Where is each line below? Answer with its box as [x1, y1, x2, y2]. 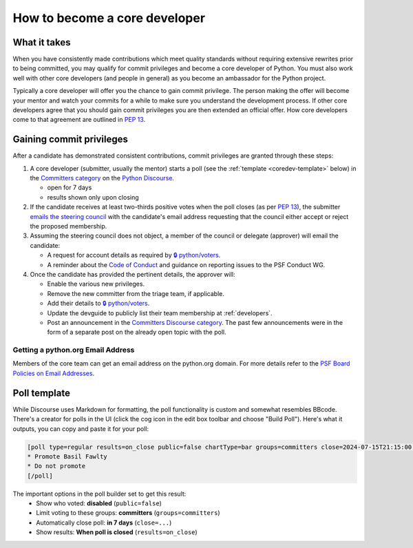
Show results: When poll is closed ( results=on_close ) [36, 528, 198, 536]
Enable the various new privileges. [47, 280, 145, 288]
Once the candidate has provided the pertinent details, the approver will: [30, 271, 235, 278]
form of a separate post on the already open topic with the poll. [47, 328, 226, 337]
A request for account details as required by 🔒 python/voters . [47, 251, 221, 260]
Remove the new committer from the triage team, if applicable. [47, 289, 225, 297]
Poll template [12, 387, 70, 399]
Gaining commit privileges [12, 134, 129, 145]
